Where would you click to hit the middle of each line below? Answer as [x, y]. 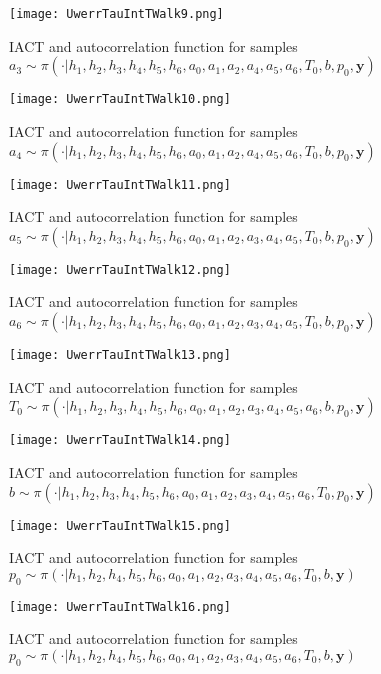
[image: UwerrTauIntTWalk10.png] [120, 99]
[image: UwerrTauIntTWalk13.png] [120, 355]
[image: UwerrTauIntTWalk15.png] [120, 525]
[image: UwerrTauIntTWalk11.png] [120, 184]
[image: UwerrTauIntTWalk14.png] [120, 440]
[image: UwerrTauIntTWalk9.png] [116, 14]
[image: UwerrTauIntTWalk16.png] [120, 606]
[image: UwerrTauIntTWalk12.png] [120, 269]
